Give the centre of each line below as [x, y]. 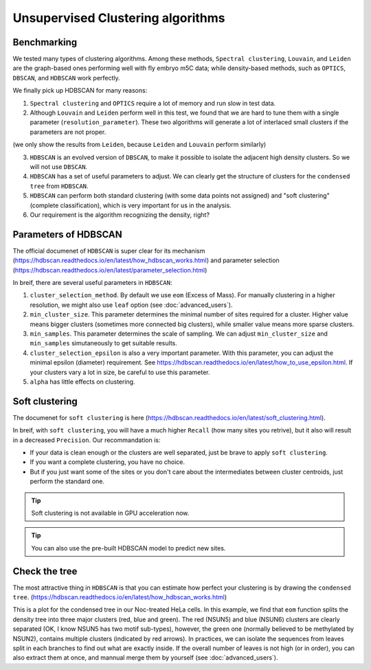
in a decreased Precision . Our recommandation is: [87, 440]
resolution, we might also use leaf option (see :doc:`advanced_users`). [131, 305]
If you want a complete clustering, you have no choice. [108, 462]
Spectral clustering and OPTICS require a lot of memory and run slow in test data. [153, 103]
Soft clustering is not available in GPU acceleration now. [110, 513]
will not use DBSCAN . [59, 166]
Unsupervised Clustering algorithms [119, 18]
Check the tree [45, 571]
